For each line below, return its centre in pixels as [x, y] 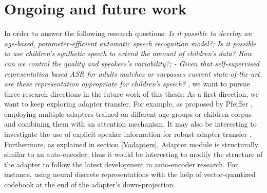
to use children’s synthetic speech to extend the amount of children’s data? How [128, 53]
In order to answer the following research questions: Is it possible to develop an [128, 33]
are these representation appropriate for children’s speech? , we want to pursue [127, 84]
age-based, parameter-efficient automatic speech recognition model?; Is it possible [130, 43]
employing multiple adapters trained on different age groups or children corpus [128, 113]
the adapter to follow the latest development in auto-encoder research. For [121, 164]
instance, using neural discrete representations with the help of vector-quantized [130, 174]
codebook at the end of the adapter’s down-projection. [90, 185]
